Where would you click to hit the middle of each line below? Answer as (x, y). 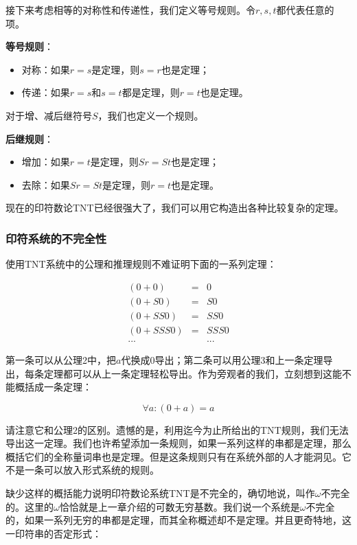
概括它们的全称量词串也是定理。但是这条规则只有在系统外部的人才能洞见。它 (178, 456)
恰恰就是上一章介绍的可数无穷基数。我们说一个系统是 (180, 506)
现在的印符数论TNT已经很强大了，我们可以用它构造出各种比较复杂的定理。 (175, 208)
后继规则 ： (30, 138)
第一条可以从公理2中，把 (61, 359)
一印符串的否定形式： (54, 533)
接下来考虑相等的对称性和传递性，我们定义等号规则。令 (130, 10)
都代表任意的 (305, 10)
